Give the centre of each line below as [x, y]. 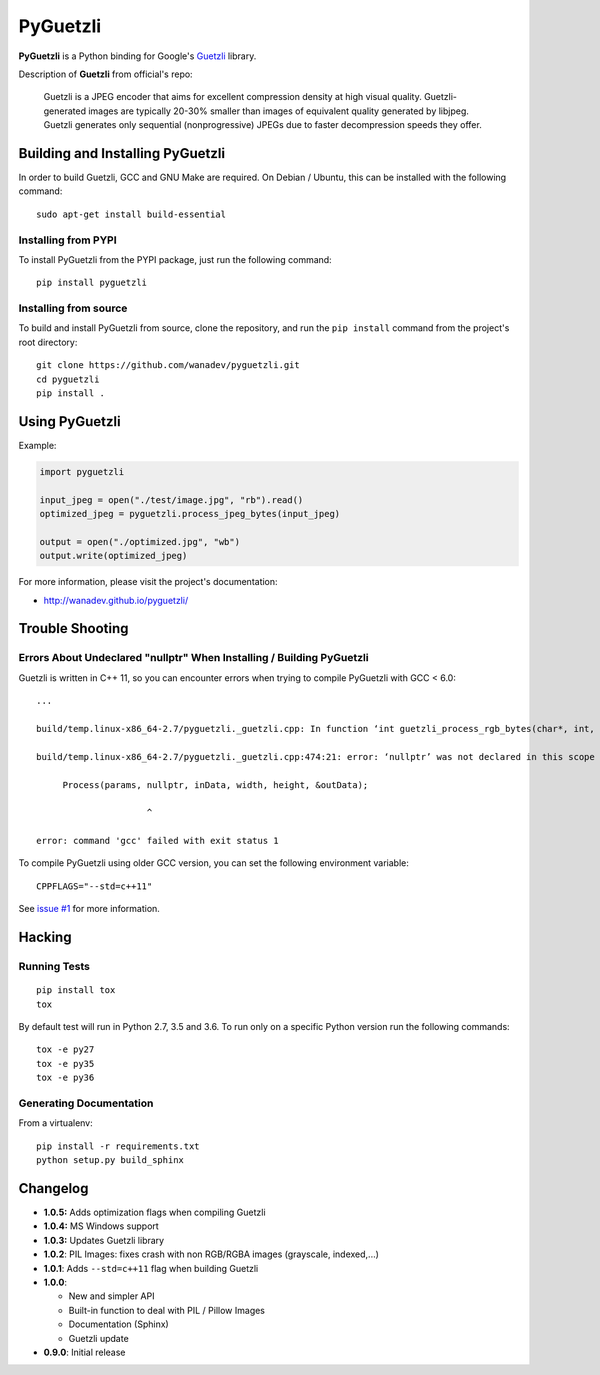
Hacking [45, 937]
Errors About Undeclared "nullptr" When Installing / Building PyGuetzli [193, 658]
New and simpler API [111, 1296]
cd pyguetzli [68, 379]
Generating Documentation [86, 1103]
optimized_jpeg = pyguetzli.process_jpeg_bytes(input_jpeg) [190, 514]
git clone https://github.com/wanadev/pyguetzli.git [168, 365]
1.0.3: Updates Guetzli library [104, 1240]
